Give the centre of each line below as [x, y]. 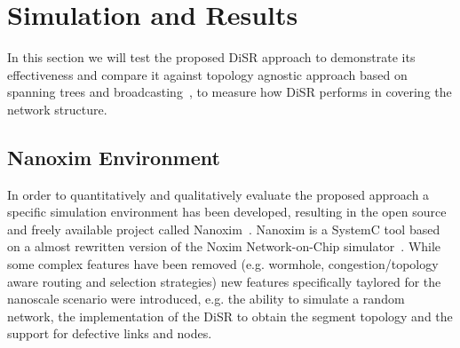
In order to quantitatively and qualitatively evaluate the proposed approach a [218, 194]
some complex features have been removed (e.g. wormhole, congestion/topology [223, 264]
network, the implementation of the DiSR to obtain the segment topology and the [230, 316]
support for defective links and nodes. [110, 333]
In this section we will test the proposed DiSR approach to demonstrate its [211, 57]
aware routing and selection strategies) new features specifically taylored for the [224, 281]
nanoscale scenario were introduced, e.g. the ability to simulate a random [206, 299]
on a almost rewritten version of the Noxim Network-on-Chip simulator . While [224, 246]
